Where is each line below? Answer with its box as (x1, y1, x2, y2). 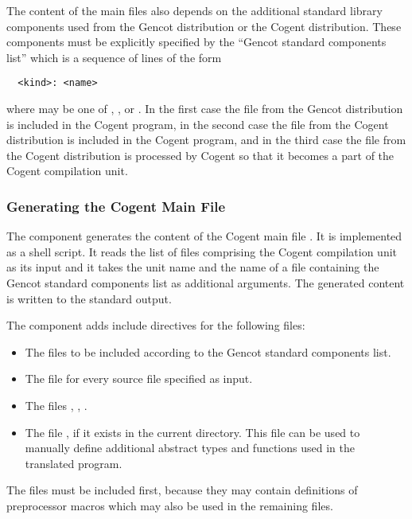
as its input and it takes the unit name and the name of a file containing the (6, 259, 379, 275)
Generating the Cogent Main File (6, 196, 226, 216)
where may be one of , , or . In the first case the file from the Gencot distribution (6, 100, 403, 117)
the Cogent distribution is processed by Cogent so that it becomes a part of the (6, 146, 395, 163)
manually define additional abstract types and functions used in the (25, 439, 355, 456)
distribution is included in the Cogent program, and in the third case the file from (6, 131, 406, 148)
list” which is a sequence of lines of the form (6, 49, 222, 65)
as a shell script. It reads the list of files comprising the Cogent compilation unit (6, 243, 398, 259)
